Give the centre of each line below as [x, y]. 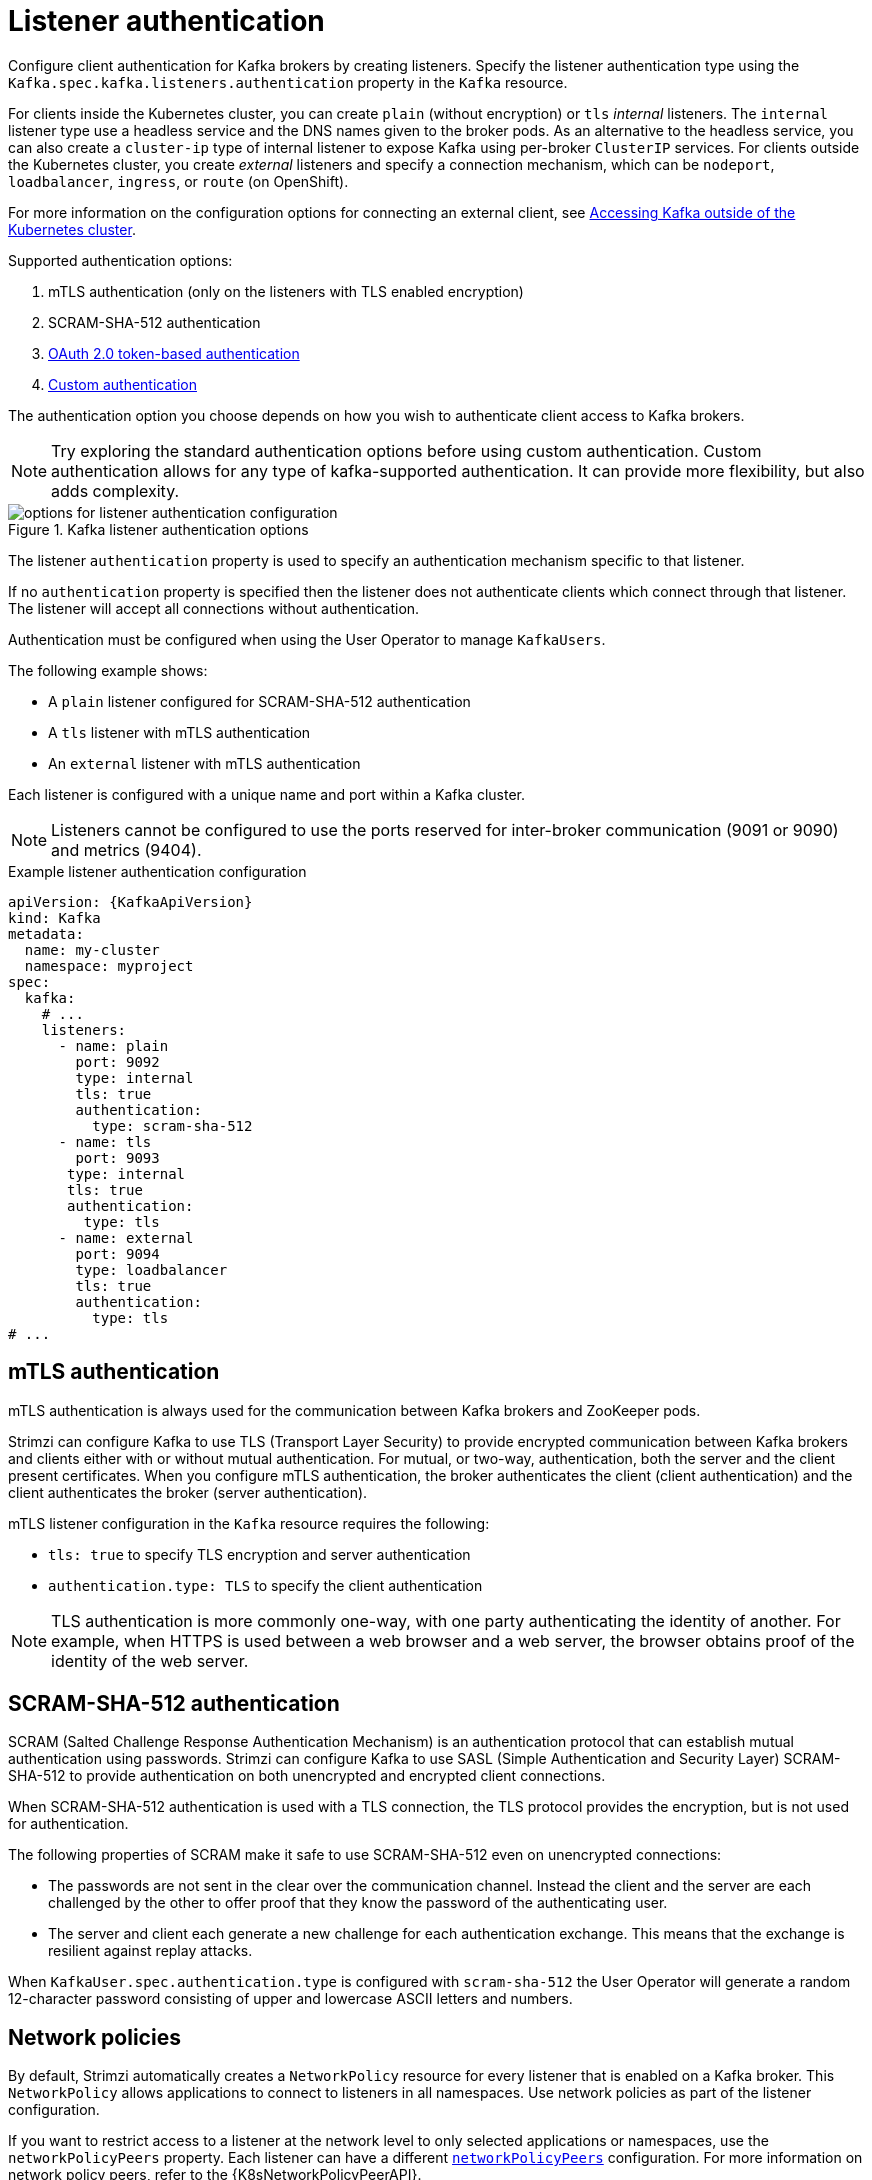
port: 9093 [117, 1157]
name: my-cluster [92, 949]
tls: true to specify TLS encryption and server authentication [259, 1554]
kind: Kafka [54, 917]
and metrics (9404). [126, 849]
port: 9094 [117, 1253]
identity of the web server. [150, 1660]
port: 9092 [117, 1061]
